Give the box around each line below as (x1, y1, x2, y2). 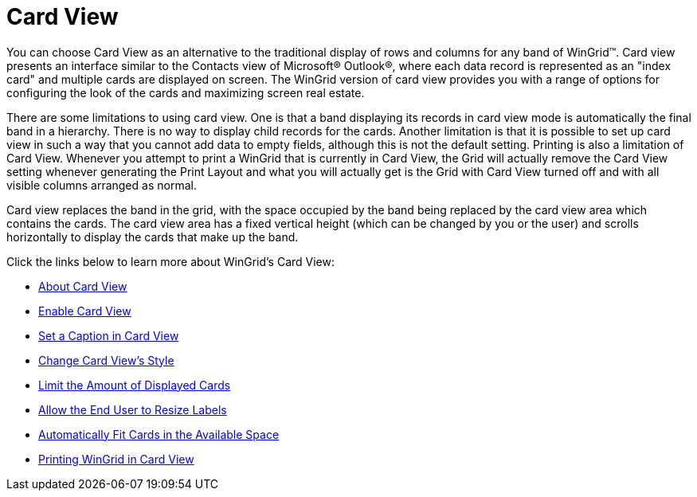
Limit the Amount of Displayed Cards (38, 378, 231, 392)
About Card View (38, 279, 127, 293)
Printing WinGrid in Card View (38, 452, 194, 466)
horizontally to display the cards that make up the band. (6, 229, 299, 244)
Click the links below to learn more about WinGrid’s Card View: (6, 254, 335, 268)
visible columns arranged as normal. (6, 178, 197, 192)
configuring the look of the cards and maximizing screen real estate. (6, 85, 365, 100)
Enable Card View (38, 303, 131, 318)
